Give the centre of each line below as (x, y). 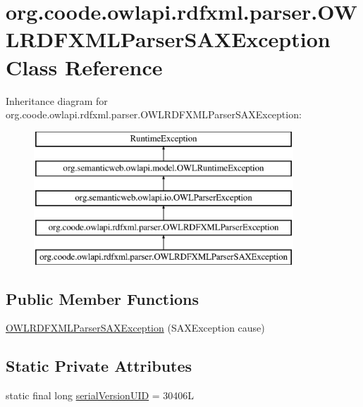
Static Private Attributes (99, 366)
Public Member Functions (102, 298)
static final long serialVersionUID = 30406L (100, 395)
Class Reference (84, 67)
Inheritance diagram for (57, 100)
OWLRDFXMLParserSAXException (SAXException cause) (135, 328)
